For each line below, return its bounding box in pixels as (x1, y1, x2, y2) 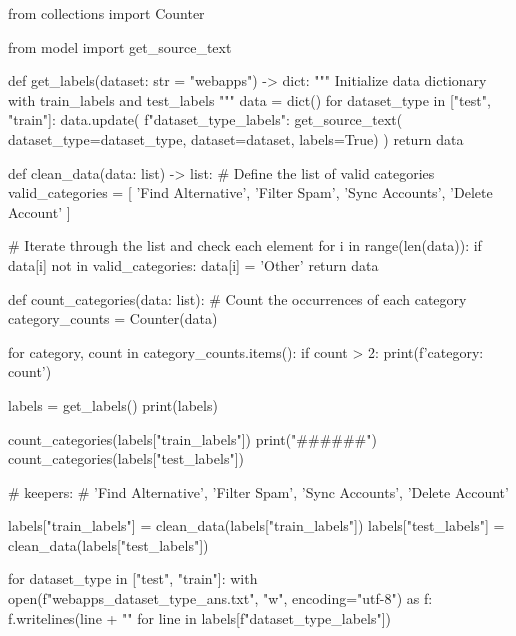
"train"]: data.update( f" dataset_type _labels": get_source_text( (8, 109, 403, 130)
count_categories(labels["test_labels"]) (8, 448, 244, 469)
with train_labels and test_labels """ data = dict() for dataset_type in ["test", (8, 89, 491, 110)
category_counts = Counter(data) (8, 308, 218, 329)
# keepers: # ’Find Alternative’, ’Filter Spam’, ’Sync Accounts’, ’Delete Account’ (8, 481, 509, 502)
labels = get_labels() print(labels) (8, 394, 218, 415)
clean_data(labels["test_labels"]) (8, 534, 209, 555)
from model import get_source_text (8, 36, 232, 57)
